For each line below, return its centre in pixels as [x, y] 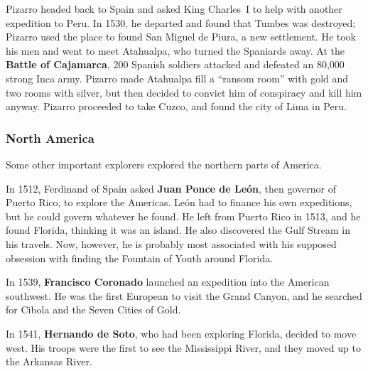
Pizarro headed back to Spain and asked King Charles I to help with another [174, 9]
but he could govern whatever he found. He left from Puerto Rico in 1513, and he [183, 216]
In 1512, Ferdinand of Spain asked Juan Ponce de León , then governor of [171, 188]
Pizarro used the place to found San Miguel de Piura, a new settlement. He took [181, 37]
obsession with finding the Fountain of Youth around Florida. [140, 258]
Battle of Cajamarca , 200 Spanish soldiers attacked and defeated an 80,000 [175, 64]
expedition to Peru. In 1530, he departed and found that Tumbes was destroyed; [181, 22]
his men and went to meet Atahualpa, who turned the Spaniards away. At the [175, 50]
